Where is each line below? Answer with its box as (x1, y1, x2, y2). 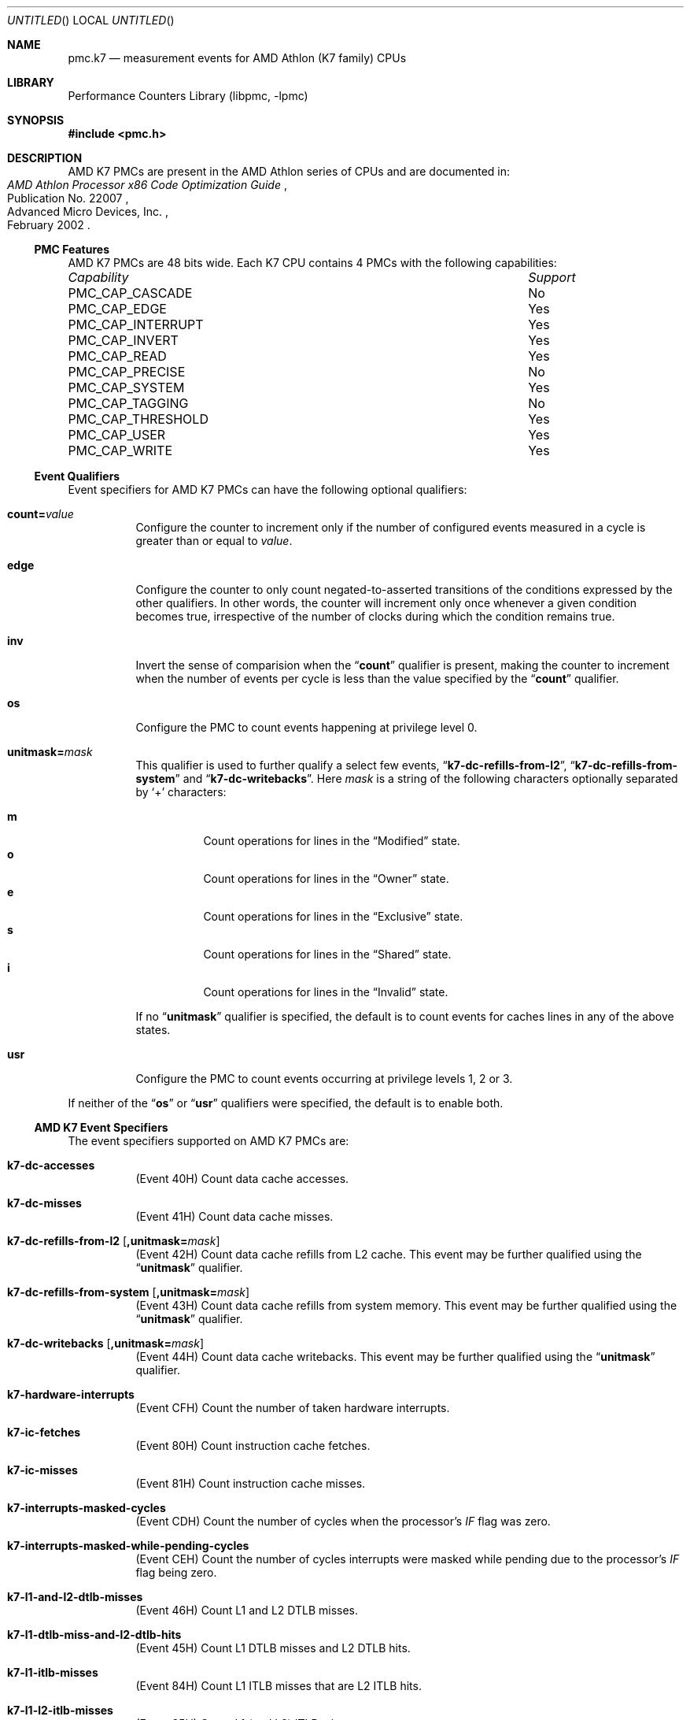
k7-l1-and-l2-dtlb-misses (7, 1590, 143, 1603)
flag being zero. (135, 1566, 217, 1579)
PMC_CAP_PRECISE (68, 364, 186, 380)
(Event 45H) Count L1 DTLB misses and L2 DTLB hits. (135, 1641, 411, 1655)
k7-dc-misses (7, 1196, 82, 1210)
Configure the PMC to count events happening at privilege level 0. (135, 721, 478, 734)
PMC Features (34, 243, 109, 256)
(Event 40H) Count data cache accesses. (135, 1172, 349, 1185)
